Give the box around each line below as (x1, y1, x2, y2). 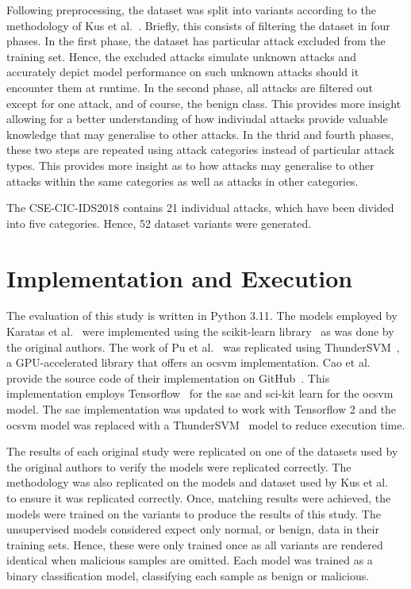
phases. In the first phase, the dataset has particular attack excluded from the (6, 33, 386, 49)
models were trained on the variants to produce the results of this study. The (6, 505, 381, 522)
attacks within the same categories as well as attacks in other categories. (6, 172, 359, 189)
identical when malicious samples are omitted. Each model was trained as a (6, 552, 373, 568)
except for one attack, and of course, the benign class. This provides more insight (6, 94, 401, 111)
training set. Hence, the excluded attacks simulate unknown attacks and (6, 48, 356, 64)
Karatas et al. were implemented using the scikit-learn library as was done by (6, 323, 394, 340)
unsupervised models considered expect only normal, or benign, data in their (6, 521, 379, 537)
